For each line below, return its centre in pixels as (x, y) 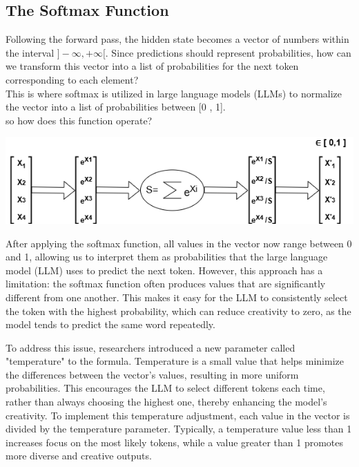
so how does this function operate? (79, 120)
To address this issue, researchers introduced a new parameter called (151, 347)
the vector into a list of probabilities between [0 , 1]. (116, 107)
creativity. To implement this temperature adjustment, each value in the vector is (178, 415)
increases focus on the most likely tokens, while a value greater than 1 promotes (175, 442)
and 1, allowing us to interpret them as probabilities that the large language (167, 257)
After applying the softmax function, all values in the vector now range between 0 (179, 243)
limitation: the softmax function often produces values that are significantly (166, 284)
